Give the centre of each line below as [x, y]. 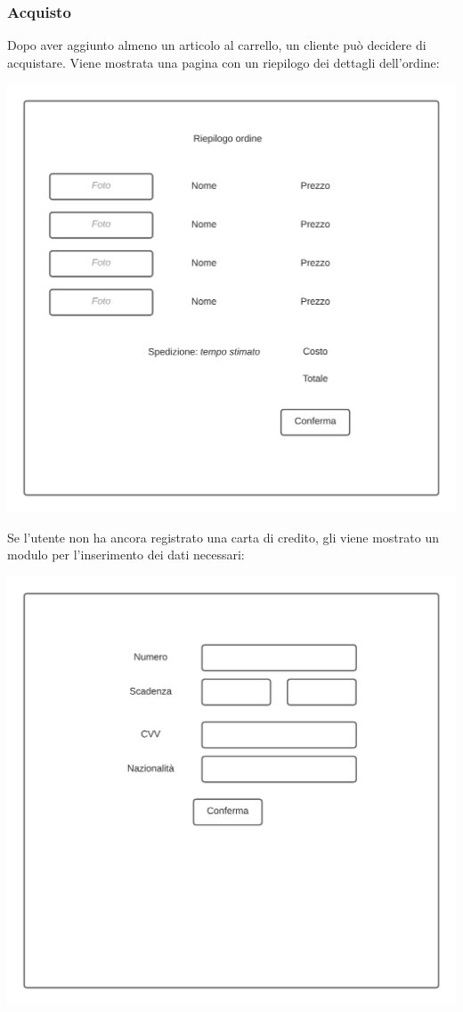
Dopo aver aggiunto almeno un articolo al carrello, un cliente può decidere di [217, 45]
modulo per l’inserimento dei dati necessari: [126, 555]
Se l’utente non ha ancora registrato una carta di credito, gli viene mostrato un [223, 537]
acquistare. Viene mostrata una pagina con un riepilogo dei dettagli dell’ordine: [223, 62]
